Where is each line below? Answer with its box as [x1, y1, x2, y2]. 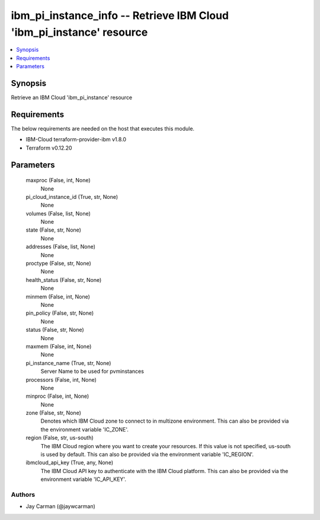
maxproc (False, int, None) [25, 177, 91, 184]
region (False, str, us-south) [25, 434, 94, 442]
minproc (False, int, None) [25, 392, 89, 400]
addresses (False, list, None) [25, 243, 96, 251]
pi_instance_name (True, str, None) [25, 359, 111, 366]
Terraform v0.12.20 [25, 144, 72, 151]
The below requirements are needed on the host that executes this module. [11, 125, 195, 132]
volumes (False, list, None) [25, 210, 91, 217]
